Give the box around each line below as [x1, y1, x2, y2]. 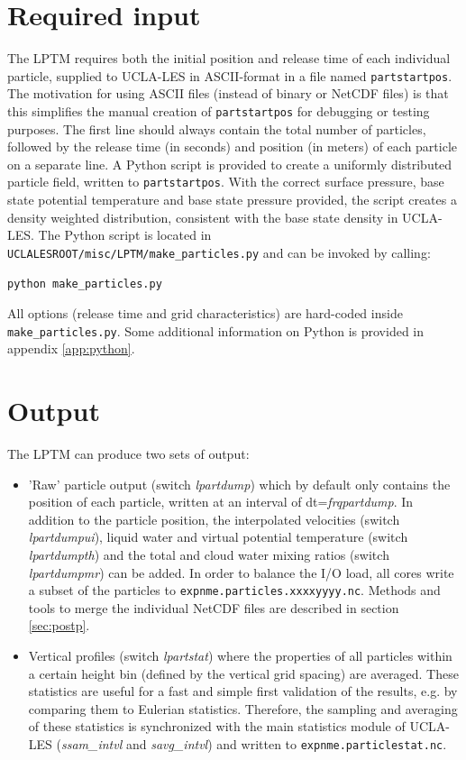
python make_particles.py [7, 277, 162, 290]
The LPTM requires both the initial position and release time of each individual [7, 49, 451, 68]
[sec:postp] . [28, 616, 90, 635]
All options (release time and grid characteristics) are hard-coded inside [7, 304, 403, 323]
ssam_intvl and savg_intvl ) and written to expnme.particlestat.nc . [60, 735, 447, 754]
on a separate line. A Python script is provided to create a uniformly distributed [7, 154, 452, 173]
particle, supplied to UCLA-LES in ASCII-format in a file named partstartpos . [7, 66, 452, 85]
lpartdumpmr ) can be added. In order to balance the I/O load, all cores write [28, 563, 454, 581]
